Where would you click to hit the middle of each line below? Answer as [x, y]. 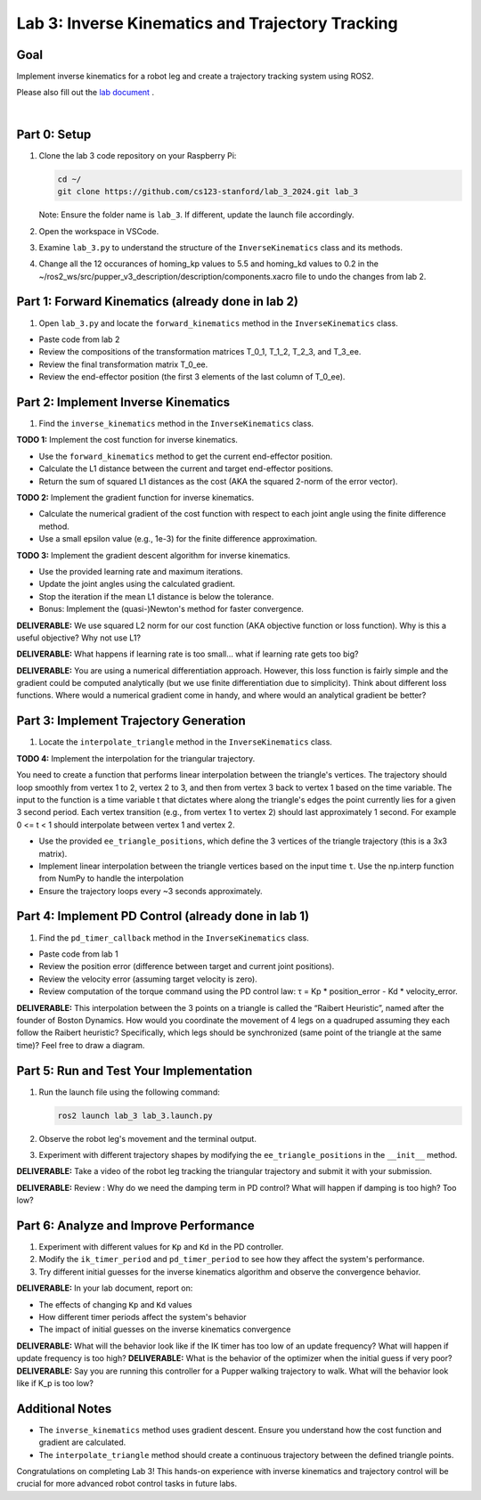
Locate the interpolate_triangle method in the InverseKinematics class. [186, 742]
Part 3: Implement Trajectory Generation [131, 721]
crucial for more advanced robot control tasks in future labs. [127, 1484]
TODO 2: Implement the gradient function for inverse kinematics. [135, 497]
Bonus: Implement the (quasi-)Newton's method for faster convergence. [171, 609]
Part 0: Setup [54, 134]
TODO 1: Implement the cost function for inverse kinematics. [127, 440]
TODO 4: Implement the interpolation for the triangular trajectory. [136, 758]
